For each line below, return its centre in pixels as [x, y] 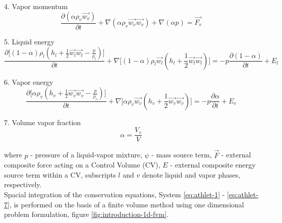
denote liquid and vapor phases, [191, 174]
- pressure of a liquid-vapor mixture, [86, 155]
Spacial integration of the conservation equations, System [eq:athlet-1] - [115, 194]
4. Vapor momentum [36, 6]
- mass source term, [182, 155]
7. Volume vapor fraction [43, 122]
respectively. [23, 184]
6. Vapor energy [29, 81]
